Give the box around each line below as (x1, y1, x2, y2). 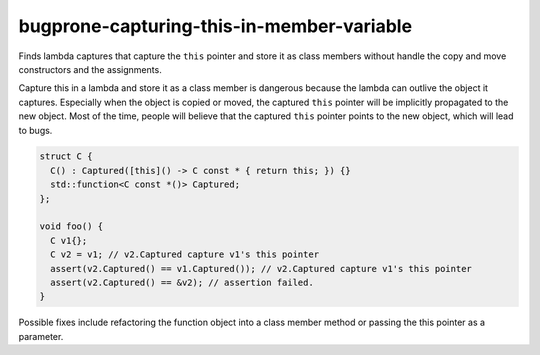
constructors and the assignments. (18, 63, 162, 75)
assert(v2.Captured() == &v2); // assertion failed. (50, 277, 314, 288)
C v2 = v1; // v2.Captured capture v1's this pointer (50, 249, 320, 260)
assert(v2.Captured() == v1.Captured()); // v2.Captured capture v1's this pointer (50, 263, 472, 274)
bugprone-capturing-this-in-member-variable (18, 15, 413, 37)
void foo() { (39, 221, 104, 232)
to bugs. (18, 124, 53, 136)
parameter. (18, 330, 64, 342)
